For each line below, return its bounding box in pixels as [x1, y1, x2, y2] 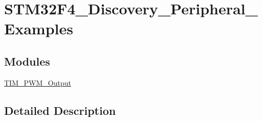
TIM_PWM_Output [4, 77, 71, 88]
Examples [4, 18, 73, 39]
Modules [4, 53, 50, 69]
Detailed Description [4, 102, 116, 118]
